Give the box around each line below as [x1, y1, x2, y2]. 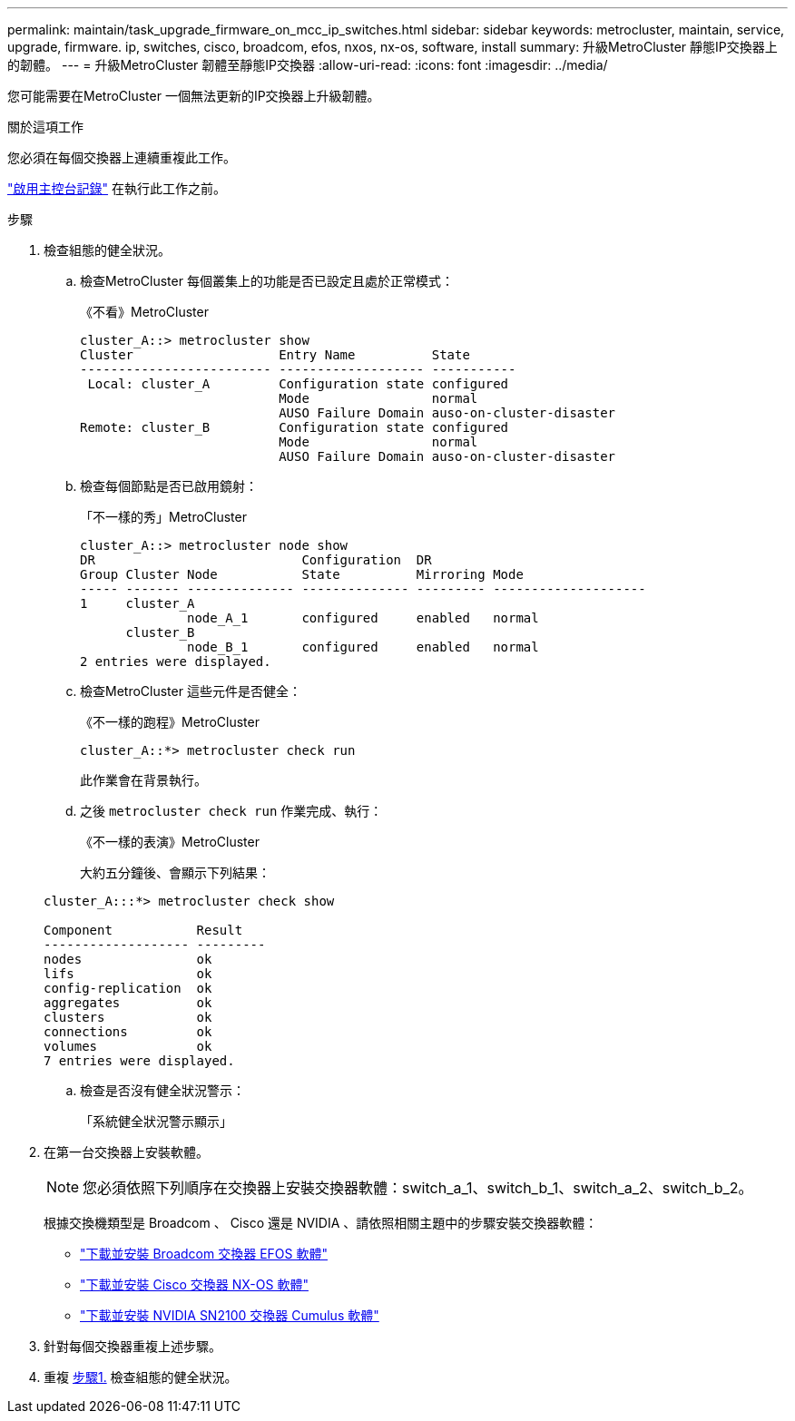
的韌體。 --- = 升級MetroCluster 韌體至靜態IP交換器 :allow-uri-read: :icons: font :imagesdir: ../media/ [7, 57, 608, 73]
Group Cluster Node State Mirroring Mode [80, 567, 524, 582]
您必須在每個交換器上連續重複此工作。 [7, 150, 236, 165]
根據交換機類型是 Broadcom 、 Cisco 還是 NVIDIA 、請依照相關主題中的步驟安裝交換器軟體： [44, 1215, 598, 1230]
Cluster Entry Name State [80, 348, 470, 362]
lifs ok [44, 966, 212, 981]
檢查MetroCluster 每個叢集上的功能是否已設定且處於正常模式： [80, 273, 454, 289]
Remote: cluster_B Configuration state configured [80, 420, 509, 435]
